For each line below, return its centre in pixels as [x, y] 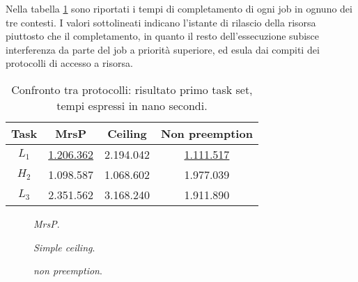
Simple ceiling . [64, 247]
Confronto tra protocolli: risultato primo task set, [132, 89]
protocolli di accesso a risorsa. [69, 63]
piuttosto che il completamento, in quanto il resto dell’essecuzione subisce [163, 36]
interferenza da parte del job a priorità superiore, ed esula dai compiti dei [163, 49]
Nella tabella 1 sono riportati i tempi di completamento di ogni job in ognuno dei [179, 8]
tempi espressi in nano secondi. [132, 105]
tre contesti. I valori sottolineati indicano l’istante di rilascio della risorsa [161, 22]
